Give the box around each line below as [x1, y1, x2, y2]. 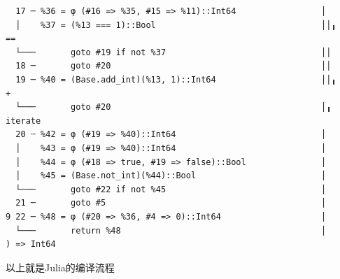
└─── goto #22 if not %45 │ [15, 184, 327, 194]
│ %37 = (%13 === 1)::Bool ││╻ [15, 20, 337, 30]
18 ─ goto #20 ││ [15, 61, 332, 71]
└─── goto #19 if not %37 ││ [15, 47, 332, 57]
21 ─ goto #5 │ [15, 198, 327, 208]
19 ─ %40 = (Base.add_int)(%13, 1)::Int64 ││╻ [15, 74, 337, 85]
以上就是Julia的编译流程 [6, 259, 115, 274]
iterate [6, 115, 41, 126]
